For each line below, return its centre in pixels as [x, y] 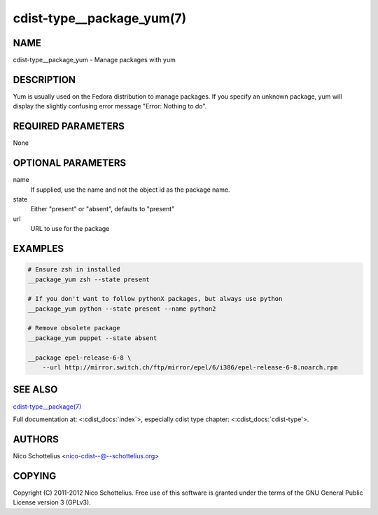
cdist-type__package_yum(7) [100, 18]
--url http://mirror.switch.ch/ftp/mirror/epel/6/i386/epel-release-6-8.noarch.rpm [190, 368]
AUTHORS [36, 439]
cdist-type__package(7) [47, 407]
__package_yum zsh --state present [89, 279]
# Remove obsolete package [74, 328]
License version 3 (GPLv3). [52, 502]
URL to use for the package [70, 229]
